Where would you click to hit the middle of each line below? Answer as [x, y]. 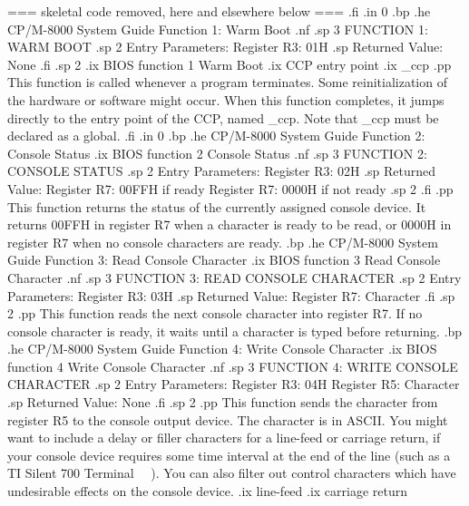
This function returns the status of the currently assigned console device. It [217, 206]
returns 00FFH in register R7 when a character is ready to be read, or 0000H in [230, 224]
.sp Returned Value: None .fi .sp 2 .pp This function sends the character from [223, 402]
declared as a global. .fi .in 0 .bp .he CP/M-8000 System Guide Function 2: [216, 136]
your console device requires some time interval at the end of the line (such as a [229, 455]
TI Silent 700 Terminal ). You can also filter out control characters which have [232, 473]
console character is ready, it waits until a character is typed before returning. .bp [235, 331]
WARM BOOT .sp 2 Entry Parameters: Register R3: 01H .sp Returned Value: [225, 47]
